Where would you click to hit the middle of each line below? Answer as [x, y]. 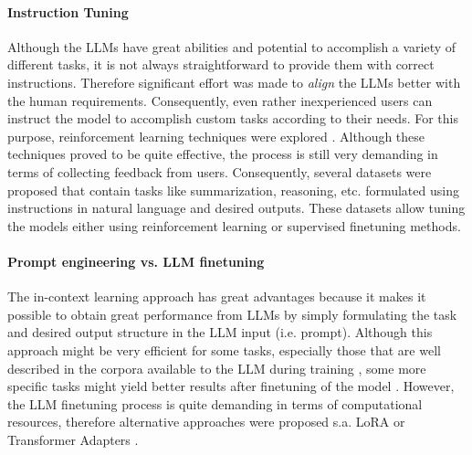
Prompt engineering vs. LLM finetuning [136, 261]
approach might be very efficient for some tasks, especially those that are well [224, 349]
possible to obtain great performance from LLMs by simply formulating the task [232, 314]
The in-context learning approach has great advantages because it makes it [217, 296]
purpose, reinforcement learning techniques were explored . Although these [216, 136]
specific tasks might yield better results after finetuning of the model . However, [231, 386]
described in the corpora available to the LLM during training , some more [217, 368]
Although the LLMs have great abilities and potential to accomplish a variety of [232, 46]
